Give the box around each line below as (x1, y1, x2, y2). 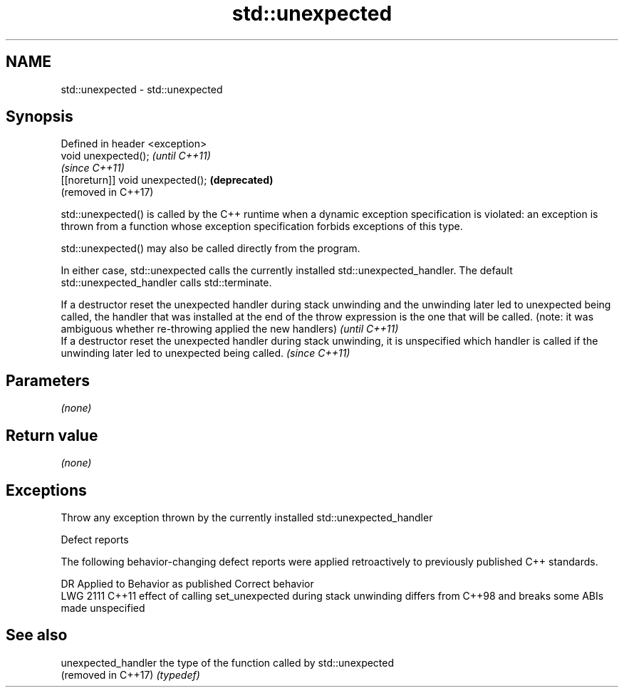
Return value (6, 426, 98, 444)
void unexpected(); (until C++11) (61, 150, 211, 162)
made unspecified (61, 601, 145, 614)
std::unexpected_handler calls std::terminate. (61, 276, 272, 289)
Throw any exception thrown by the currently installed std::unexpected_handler (61, 511, 433, 523)
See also (6, 626, 68, 645)
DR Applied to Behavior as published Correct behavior (61, 577, 314, 590)
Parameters (6, 371, 90, 390)
